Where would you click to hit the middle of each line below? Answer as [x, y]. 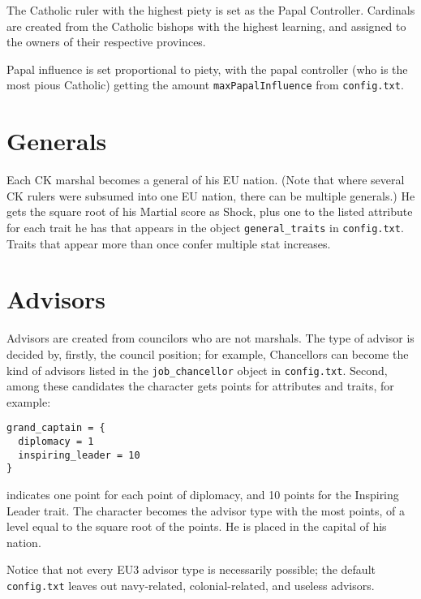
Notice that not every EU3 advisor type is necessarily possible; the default [191, 569]
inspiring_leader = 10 [79, 455]
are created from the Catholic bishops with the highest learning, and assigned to [206, 26]
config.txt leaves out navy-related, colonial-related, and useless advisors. [191, 585]
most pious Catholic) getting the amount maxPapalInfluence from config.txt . [205, 85]
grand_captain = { [56, 428]
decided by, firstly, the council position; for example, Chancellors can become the [208, 353]
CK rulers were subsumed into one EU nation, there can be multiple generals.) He [211, 195]
